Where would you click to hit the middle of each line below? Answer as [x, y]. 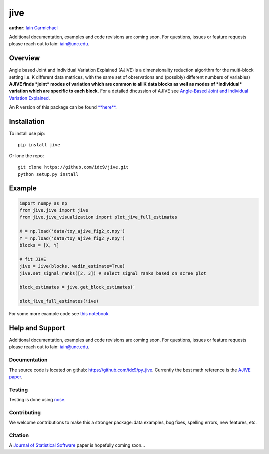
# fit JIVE [33, 259]
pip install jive [39, 145]
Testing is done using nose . [37, 400]
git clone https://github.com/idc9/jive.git [73, 167]
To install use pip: [27, 133]
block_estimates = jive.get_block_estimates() [77, 287]
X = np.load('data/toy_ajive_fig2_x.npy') [72, 231]
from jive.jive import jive [54, 210]
